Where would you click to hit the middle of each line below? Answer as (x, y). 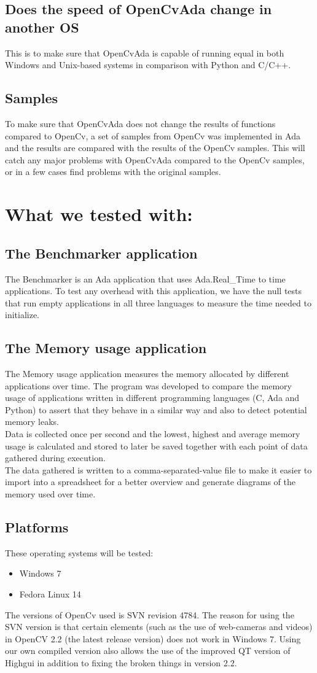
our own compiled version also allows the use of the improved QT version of (148, 651)
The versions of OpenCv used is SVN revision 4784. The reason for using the (150, 614)
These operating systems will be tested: (79, 552)
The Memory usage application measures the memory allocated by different (147, 374)
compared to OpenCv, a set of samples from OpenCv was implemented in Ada (153, 135)
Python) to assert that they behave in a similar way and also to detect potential (156, 409)
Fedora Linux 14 (50, 594)
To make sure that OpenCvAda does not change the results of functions (140, 123)
